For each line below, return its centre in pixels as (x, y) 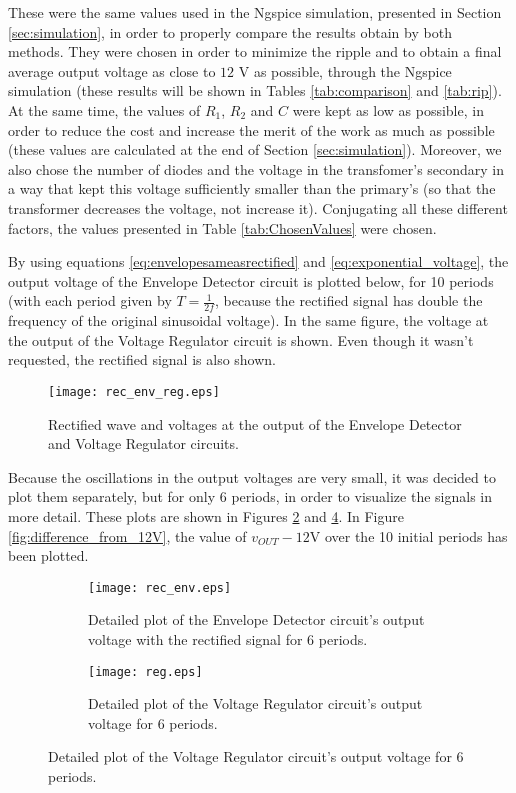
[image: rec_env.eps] (160, 587)
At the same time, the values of (104, 109)
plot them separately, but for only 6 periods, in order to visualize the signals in (250, 496)
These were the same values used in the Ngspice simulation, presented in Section (255, 12)
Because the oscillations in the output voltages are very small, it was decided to (252, 476)
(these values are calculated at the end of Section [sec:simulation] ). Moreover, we (255, 149)
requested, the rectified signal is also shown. (142, 359)
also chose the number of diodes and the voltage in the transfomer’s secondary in (256, 168)
